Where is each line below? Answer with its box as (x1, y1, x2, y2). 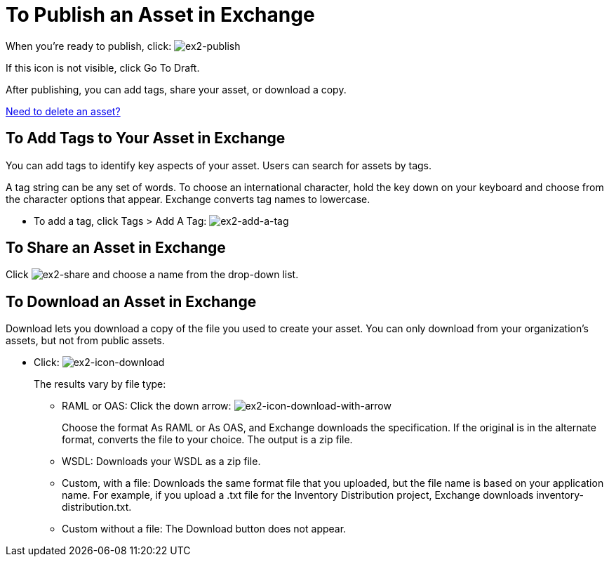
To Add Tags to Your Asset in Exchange (6, 129, 286, 148)
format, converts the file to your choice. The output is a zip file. (62, 433, 353, 446)
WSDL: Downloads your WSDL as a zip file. (62, 455, 261, 468)
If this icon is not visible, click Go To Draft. (6, 61, 200, 74)
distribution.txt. (62, 501, 132, 514)
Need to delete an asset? (6, 105, 121, 117)
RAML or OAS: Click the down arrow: (62, 400, 232, 412)
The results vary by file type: (34, 378, 166, 391)
